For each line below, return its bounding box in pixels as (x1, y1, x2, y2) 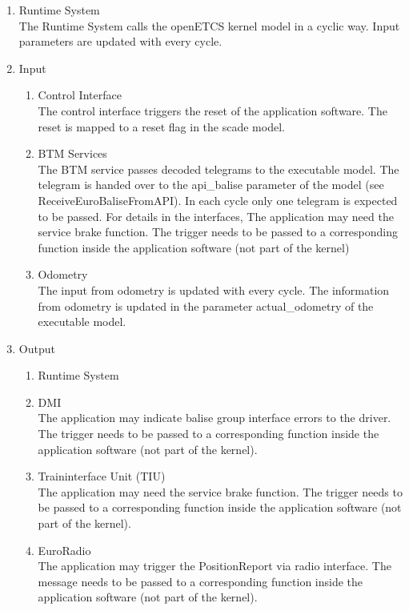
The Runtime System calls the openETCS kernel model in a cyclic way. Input (18, 17, 400, 34)
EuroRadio (38, 541, 91, 558)
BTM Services (38, 145, 107, 162)
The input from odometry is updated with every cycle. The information (38, 281, 390, 298)
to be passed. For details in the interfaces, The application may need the (38, 207, 394, 224)
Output (18, 340, 55, 356)
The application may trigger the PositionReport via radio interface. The (38, 557, 391, 574)
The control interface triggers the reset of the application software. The (38, 102, 387, 119)
